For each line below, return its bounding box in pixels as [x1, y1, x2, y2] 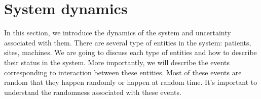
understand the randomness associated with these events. [4, 86, 181, 97]
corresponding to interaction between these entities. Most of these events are [4, 67, 242, 77]
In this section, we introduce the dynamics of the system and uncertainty [4, 27, 231, 38]
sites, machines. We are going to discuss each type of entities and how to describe [4, 47, 257, 58]
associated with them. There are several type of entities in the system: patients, [4, 37, 251, 47]
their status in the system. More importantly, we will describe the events [4, 57, 230, 67]
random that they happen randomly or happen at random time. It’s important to [4, 77, 257, 87]
